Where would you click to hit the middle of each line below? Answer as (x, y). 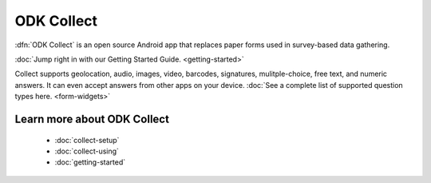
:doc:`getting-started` (90, 162)
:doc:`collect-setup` (87, 140)
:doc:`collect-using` (87, 151)
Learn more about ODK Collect (92, 119)
